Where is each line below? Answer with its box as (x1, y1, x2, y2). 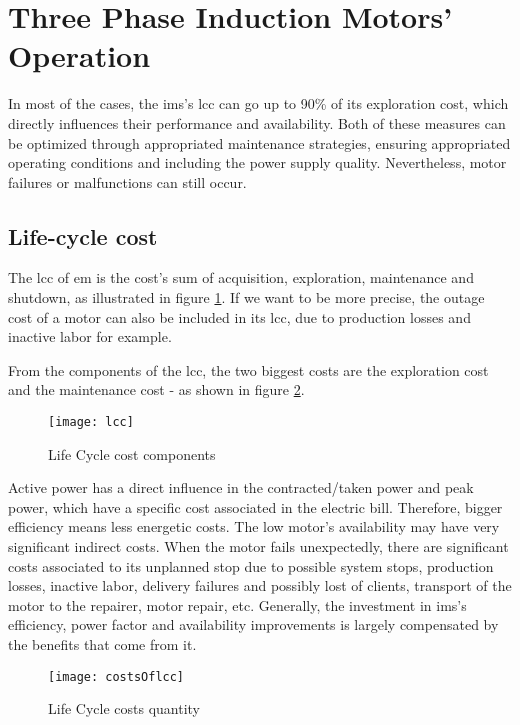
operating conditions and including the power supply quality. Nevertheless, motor (8, 152, 507, 173)
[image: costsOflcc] (48, 669, 185, 684)
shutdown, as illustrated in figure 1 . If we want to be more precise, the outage (8, 287, 485, 308)
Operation (8, 35, 151, 76)
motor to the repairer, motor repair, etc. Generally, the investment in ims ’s (8, 594, 467, 615)
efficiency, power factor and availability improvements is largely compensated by (8, 614, 499, 635)
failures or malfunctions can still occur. (8, 171, 247, 192)
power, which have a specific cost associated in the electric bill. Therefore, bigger (8, 496, 503, 517)
